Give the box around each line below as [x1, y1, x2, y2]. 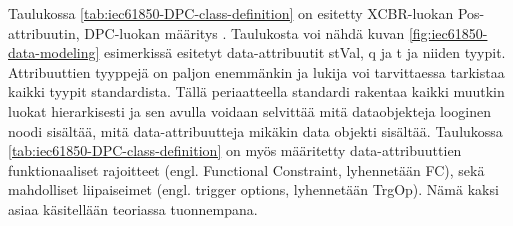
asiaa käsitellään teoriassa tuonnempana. [8, 198, 258, 219]
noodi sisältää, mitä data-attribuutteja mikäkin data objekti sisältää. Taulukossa [8, 120, 503, 141]
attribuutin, [8, 22, 80, 43]
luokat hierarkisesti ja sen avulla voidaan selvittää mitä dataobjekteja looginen [8, 100, 492, 121]
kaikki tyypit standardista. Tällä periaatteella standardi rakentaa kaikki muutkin [8, 81, 505, 102]
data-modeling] [8, 42, 100, 63]
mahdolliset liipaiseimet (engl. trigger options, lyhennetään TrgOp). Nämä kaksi [8, 179, 499, 200]
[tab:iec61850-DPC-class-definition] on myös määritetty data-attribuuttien [8, 140, 462, 161]
